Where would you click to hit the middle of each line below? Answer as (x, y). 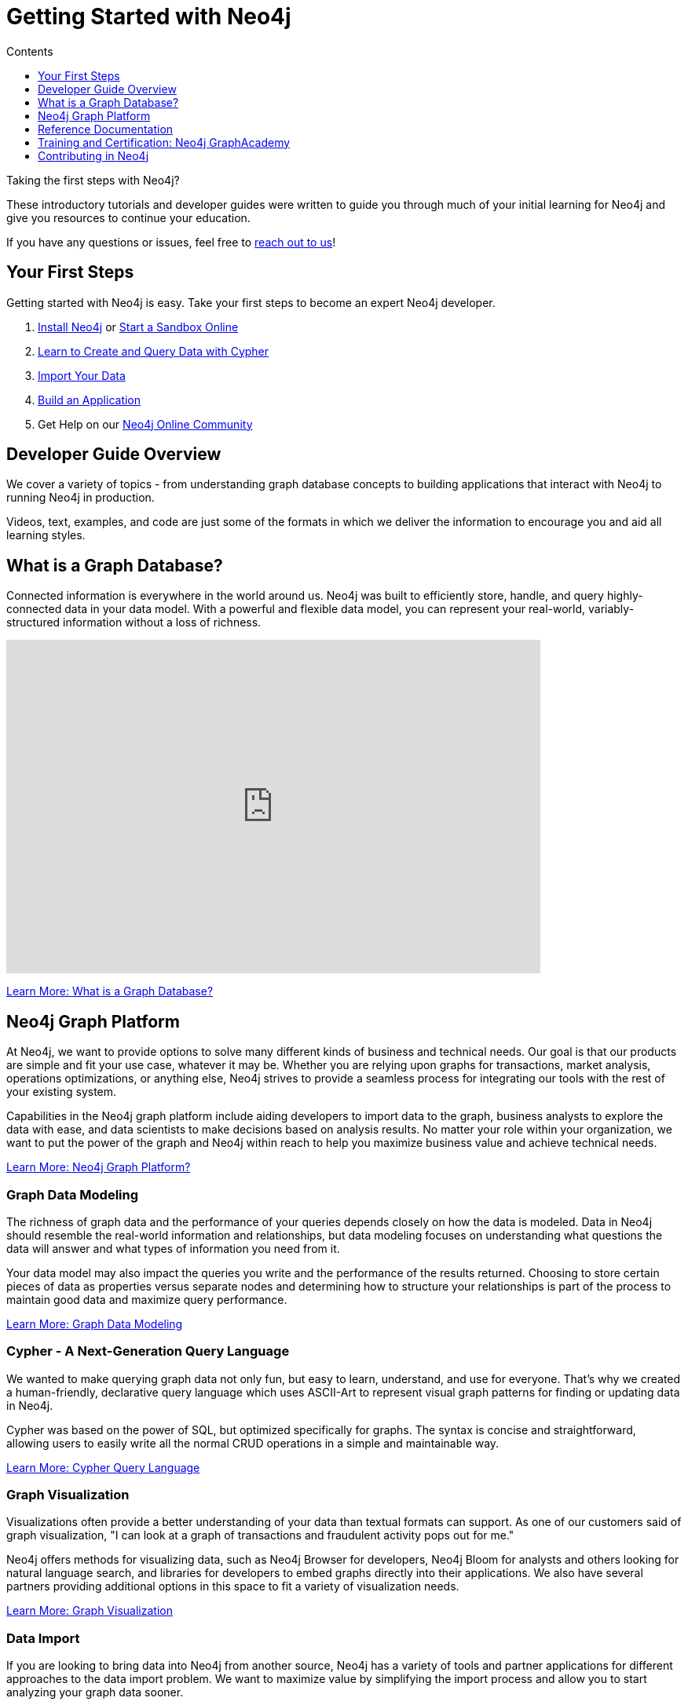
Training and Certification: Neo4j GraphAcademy (164, 142)
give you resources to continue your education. (128, 217)
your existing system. (62, 1092)
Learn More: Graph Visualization (90, 1611)
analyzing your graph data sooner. (95, 1692)
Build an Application (90, 400)
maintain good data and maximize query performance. (147, 1299)
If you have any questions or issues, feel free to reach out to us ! (171, 242)
